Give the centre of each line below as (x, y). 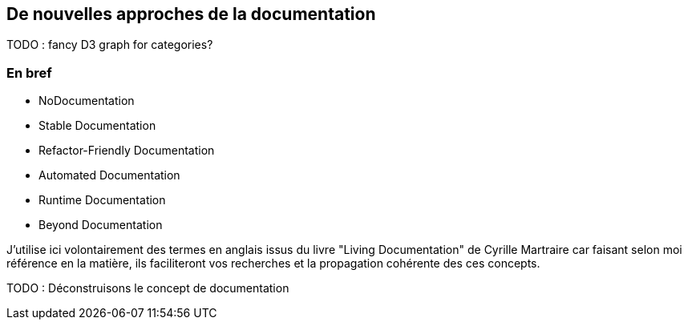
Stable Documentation (97, 126)
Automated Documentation (109, 175)
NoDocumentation (87, 101)
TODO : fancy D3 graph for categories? (110, 45)
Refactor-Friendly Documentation (127, 151)
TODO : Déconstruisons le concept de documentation (148, 288)
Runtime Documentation (102, 200)
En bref (29, 72)
